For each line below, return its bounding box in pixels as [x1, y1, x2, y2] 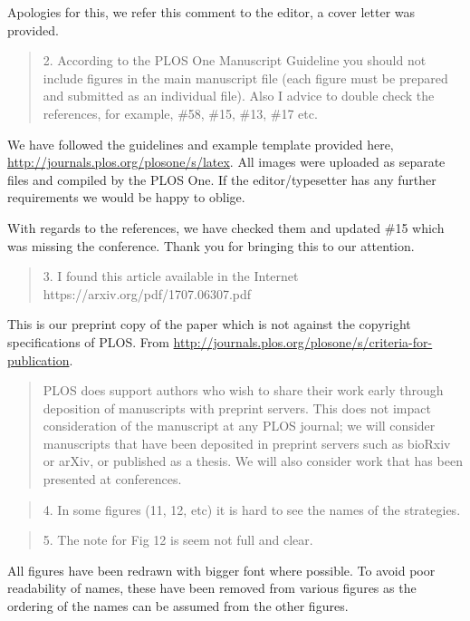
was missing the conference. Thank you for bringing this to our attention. [7, 236, 415, 255]
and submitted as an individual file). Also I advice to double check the [43, 86, 435, 105]
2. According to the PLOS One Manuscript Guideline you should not [43, 51, 427, 70]
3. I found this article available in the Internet [43, 267, 299, 286]
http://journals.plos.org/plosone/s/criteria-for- [173, 332, 433, 351]
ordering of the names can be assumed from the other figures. [7, 597, 349, 616]
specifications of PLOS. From [7, 332, 169, 351]
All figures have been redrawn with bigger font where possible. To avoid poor [7, 560, 436, 579]
